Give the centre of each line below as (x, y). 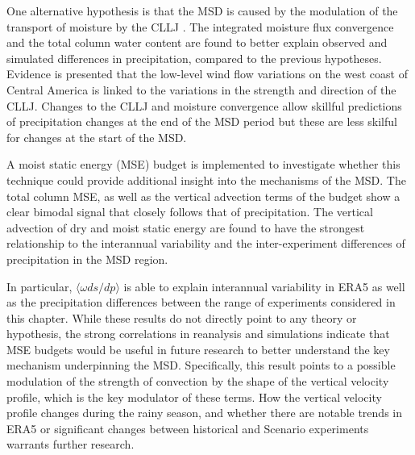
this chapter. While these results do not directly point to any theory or (182, 317)
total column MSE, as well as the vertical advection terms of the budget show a (203, 196)
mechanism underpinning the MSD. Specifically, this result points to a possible (201, 365)
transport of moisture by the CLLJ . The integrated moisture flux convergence (200, 26)
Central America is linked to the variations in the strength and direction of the (201, 89)
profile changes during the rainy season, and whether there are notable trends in (204, 413)
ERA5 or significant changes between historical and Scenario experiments (188, 428)
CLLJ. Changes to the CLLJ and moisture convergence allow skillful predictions (204, 105)
